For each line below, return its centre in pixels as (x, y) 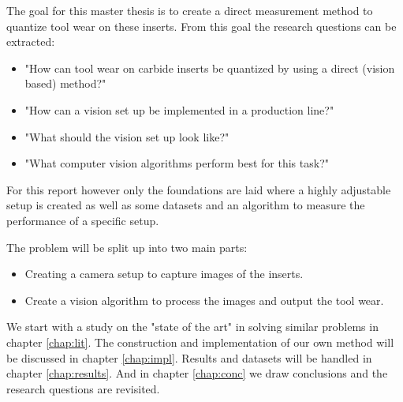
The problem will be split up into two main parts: (127, 247)
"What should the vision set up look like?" (127, 136)
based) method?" (65, 83)
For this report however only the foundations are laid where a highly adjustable (199, 189)
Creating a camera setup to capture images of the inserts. (164, 274)
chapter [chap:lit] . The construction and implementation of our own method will (200, 342)
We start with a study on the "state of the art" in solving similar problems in (192, 327)
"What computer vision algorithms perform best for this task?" (177, 163)
